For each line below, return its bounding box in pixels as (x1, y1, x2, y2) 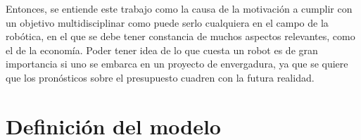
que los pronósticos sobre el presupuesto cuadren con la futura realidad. (6, 70, 315, 84)
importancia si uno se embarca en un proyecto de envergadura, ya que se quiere (6, 56, 348, 71)
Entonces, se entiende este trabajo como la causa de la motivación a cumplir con (6, 1, 353, 15)
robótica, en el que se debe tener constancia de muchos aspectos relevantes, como (6, 29, 355, 44)
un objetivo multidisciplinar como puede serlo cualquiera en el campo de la (6, 15, 329, 30)
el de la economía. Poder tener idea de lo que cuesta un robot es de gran (6, 42, 318, 57)
